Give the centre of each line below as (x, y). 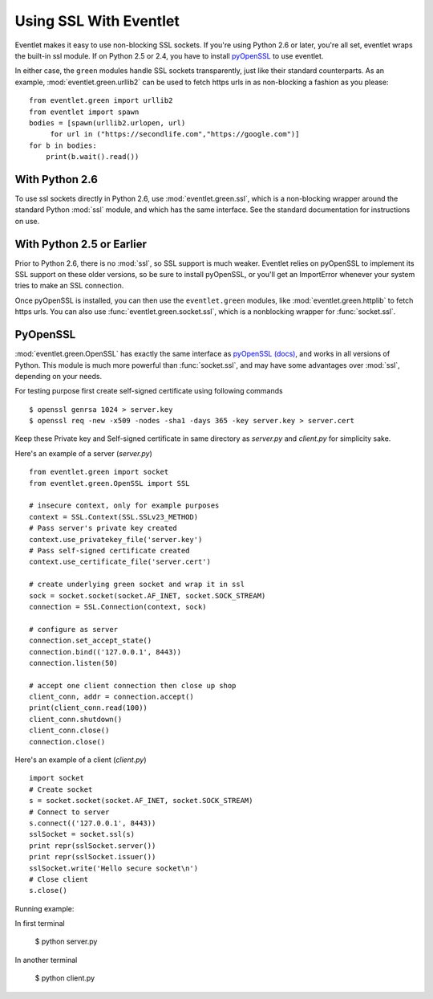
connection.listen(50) (74, 663)
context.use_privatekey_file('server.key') (116, 539)
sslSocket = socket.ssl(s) (82, 834)
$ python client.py (65, 978)
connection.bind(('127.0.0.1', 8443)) (105, 652)
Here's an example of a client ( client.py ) (81, 760)
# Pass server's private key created (103, 528)
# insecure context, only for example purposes (124, 506)
